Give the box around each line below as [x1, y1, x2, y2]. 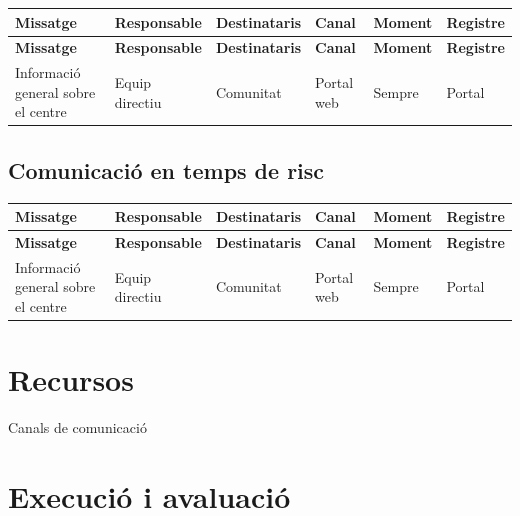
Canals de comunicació [8, 417, 147, 438]
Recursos [8, 359, 134, 400]
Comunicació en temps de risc [8, 154, 325, 185]
